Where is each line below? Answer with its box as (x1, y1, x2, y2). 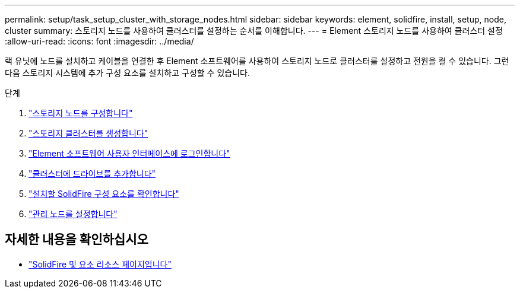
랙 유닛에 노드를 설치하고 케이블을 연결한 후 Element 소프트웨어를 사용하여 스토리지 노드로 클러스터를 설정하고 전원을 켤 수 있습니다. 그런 (5, 56, 509, 66)
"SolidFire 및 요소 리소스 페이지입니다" (28, 259, 172, 269)
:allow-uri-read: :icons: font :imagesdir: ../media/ (5, 36, 194, 46)
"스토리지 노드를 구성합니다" (28, 108, 133, 118)
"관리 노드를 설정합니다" (28, 209, 118, 219)
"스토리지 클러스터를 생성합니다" (28, 128, 148, 138)
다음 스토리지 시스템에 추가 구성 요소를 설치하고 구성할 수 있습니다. (5, 68, 250, 78)
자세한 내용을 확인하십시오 (5, 232, 148, 247)
